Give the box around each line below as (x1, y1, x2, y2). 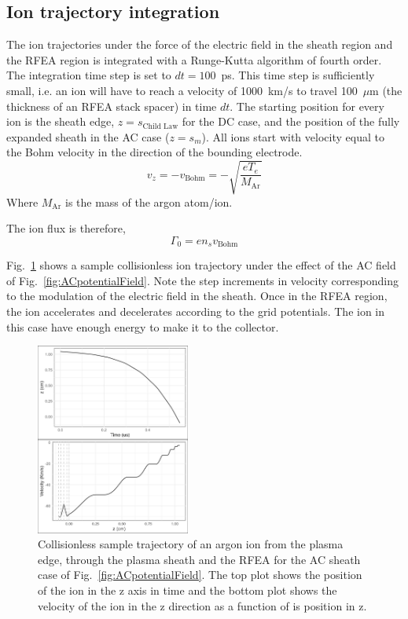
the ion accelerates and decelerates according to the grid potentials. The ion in (6, 302, 385, 319)
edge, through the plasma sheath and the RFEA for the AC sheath (38, 551, 361, 567)
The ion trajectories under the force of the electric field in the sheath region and (6, 36, 393, 53)
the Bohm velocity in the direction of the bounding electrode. (6, 144, 303, 160)
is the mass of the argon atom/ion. (65, 193, 233, 210)
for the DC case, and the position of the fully (182, 113, 400, 130)
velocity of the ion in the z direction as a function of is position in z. (38, 597, 367, 614)
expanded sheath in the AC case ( (6, 128, 170, 145)
